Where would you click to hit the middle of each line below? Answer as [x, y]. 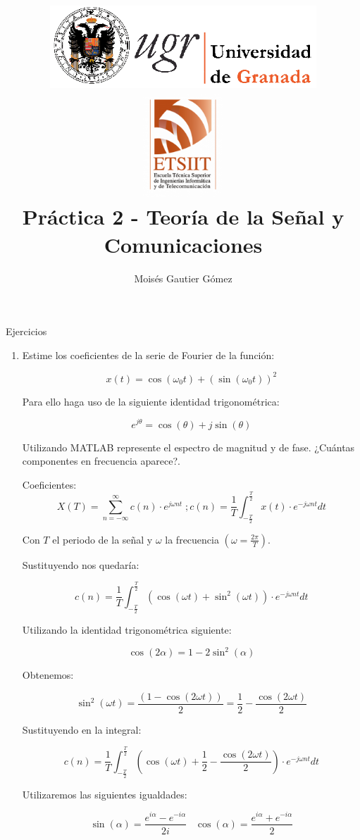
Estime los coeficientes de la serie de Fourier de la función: [148, 355]
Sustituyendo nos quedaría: [81, 564]
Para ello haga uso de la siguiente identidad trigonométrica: [151, 401]
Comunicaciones [183, 244]
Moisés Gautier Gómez [183, 278]
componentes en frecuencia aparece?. [101, 461]
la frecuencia [192, 539]
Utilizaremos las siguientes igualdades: [105, 794]
